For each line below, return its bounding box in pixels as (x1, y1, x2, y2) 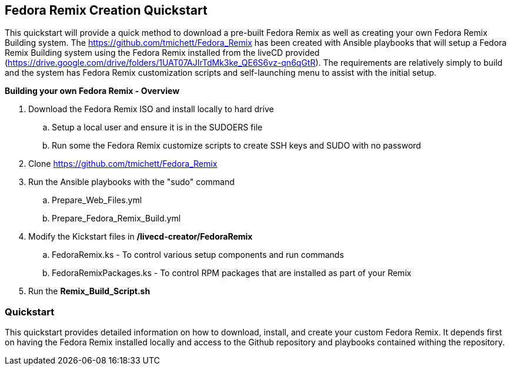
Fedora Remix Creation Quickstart (5, 3, 208, 18)
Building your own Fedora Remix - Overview (5, 86, 180, 96)
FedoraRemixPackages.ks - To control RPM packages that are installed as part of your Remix (52, 268, 412, 278)
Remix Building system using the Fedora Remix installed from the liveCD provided (5, 48, 320, 58)
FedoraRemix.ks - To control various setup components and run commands (52, 250, 344, 260)
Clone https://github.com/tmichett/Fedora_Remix (28, 159, 218, 169)
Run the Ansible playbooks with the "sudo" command (28, 177, 235, 187)
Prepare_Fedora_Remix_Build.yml (52, 213, 181, 224)
